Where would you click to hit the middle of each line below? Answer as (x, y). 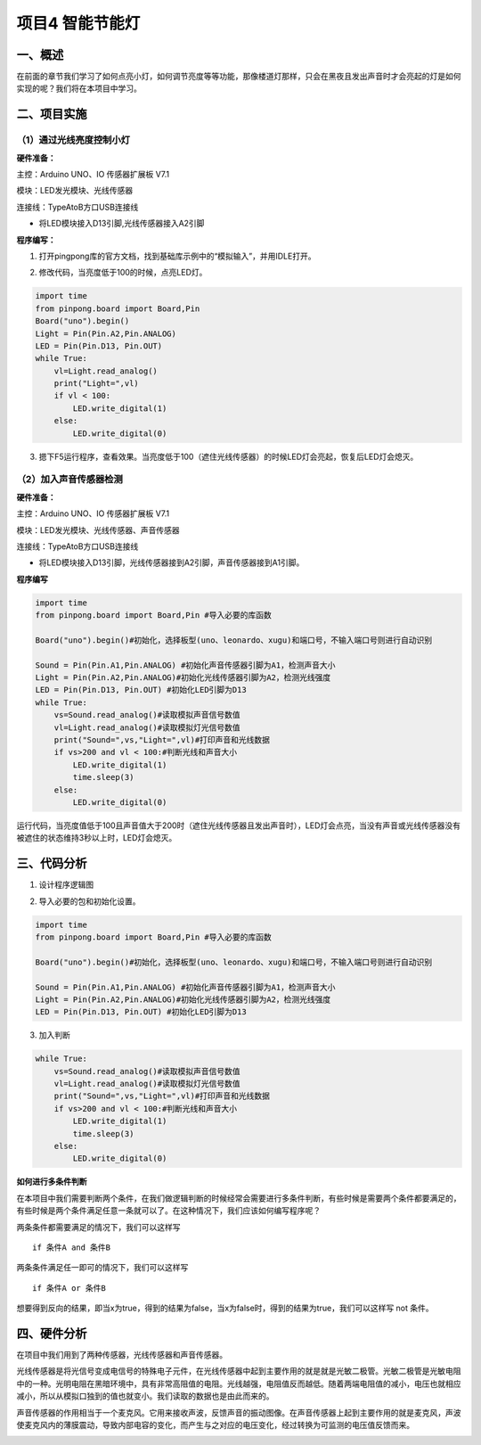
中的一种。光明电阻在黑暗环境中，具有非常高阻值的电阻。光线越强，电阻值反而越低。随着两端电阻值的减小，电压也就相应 (239, 1383)
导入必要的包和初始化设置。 (90, 901)
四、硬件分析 (52, 1333)
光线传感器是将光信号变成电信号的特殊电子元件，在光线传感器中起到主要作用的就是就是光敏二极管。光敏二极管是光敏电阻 (239, 1371)
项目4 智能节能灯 (78, 23)
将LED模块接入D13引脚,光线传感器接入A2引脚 (122, 224)
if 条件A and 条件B (72, 1247)
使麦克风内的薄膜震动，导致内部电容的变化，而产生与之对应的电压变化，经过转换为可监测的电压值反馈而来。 (215, 1425)
